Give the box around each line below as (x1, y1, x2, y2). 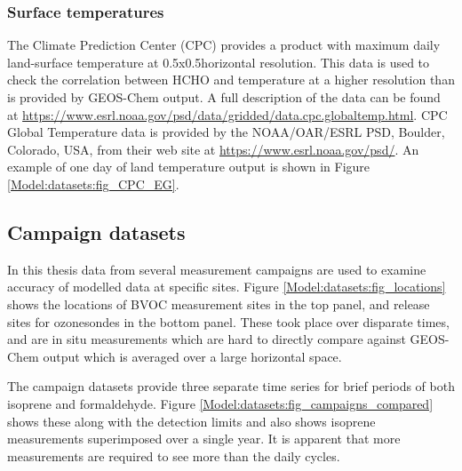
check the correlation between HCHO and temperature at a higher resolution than (7, 70, 455, 89)
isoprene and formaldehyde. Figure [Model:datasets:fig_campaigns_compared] (7, 394, 434, 412)
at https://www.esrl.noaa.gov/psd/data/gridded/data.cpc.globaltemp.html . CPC (7, 105, 448, 124)
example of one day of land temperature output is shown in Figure (7, 157, 370, 176)
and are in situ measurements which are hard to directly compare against (7, 330, 406, 348)
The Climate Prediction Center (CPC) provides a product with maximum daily (7, 36, 441, 54)
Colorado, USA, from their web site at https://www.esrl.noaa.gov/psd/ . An (7, 140, 419, 158)
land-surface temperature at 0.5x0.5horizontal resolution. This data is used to (7, 52, 430, 71)
